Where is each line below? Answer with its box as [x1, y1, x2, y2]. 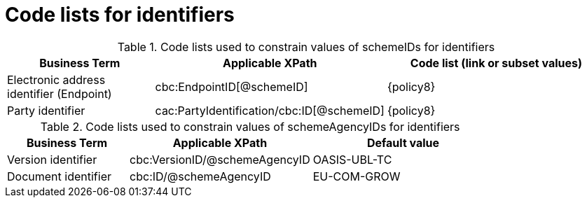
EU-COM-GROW [312, 169, 401, 183]
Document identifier [7, 169, 111, 183]
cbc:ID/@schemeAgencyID [130, 169, 271, 183]
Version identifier [7, 152, 97, 167]
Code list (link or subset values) [410, 55, 583, 70]
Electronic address [7, 72, 106, 87]
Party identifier [7, 103, 85, 118]
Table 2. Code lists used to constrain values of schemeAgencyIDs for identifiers [40, 119, 460, 134]
